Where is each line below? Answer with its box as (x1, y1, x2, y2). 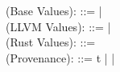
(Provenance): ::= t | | (6, 49, 115, 66)
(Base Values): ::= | (6, 2, 102, 18)
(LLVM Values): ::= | (6, 18, 111, 34)
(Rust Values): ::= (6, 34, 96, 50)
